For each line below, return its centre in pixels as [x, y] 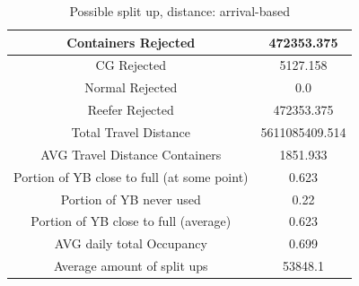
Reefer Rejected [131, 110]
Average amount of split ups [131, 266]
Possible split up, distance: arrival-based [180, 11]
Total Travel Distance [131, 131]
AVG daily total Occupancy [131, 243]
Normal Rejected [131, 87]
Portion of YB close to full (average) [131, 221]
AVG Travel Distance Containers [131, 154]
